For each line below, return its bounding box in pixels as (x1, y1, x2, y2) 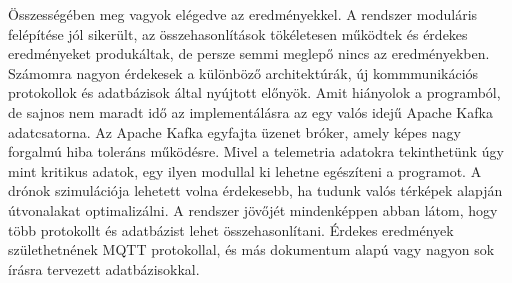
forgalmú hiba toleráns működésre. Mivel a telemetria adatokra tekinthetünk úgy (8, 141, 504, 162)
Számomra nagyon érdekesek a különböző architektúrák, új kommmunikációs (8, 62, 479, 83)
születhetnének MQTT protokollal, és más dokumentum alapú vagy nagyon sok (8, 239, 495, 260)
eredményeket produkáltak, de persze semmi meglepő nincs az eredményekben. (8, 43, 490, 64)
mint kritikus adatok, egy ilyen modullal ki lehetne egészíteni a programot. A (8, 160, 482, 181)
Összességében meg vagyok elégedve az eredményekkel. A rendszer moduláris (8, 4, 478, 24)
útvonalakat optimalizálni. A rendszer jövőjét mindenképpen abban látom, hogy (8, 199, 498, 220)
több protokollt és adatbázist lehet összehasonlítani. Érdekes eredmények (8, 219, 454, 240)
